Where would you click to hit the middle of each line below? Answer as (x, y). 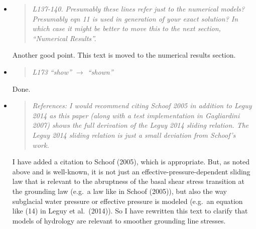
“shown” (100, 71)
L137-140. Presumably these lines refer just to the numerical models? (139, 9)
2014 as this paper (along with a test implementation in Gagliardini (136, 115)
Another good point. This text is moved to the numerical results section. (124, 55)
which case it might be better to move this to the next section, (126, 28)
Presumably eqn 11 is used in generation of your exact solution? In (135, 18)
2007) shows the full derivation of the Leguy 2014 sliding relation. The (141, 125)
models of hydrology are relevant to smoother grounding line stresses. (119, 220)
